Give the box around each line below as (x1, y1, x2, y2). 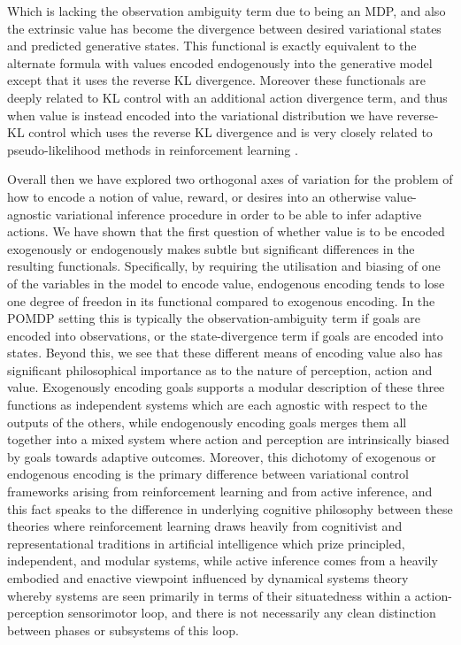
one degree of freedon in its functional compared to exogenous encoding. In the (7, 291, 435, 310)
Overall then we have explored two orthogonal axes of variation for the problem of (7, 170, 453, 188)
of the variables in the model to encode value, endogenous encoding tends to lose (7, 273, 445, 292)
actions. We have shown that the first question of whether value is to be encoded (7, 222, 445, 241)
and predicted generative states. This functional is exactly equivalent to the (7, 36, 417, 55)
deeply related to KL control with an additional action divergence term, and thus (7, 88, 448, 106)
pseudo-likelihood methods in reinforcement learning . (7, 140, 298, 158)
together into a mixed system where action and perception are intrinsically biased (7, 430, 449, 449)
